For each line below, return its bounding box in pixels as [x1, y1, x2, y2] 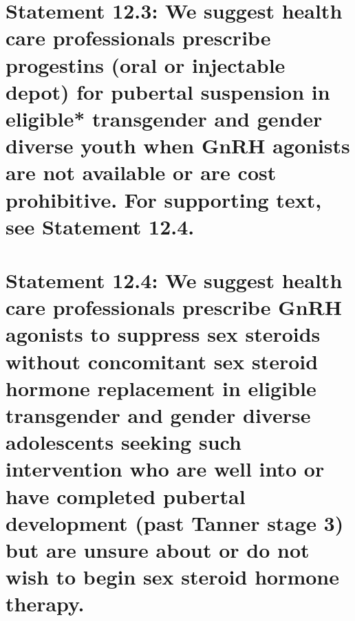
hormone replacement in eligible [6, 373, 316, 402]
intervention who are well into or [6, 455, 325, 483]
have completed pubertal [6, 481, 246, 510]
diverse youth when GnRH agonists [6, 131, 350, 160]
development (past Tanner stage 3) [6, 508, 344, 536]
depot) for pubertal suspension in [6, 77, 330, 105]
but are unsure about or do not [6, 535, 310, 563]
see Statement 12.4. [6, 212, 195, 240]
